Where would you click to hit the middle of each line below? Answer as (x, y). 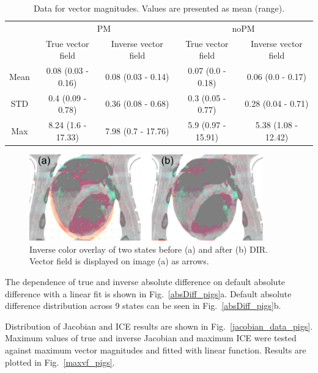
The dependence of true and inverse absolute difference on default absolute (145, 282)
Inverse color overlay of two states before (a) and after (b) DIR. (149, 249)
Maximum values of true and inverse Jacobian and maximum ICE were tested (151, 338)
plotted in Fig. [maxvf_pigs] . (60, 362)
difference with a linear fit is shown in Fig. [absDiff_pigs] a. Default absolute (148, 293)
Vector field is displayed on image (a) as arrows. (119, 261)
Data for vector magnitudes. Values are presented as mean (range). (159, 8)
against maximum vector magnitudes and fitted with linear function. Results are (156, 350)
